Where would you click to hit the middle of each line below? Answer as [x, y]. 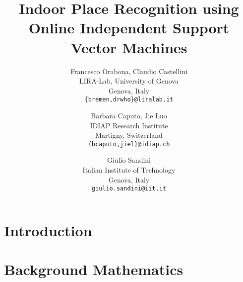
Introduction [48, 230]
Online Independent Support [129, 28]
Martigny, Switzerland [129, 135]
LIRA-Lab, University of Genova [129, 81]
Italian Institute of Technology [129, 169]
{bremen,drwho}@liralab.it [129, 100]
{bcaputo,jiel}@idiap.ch [129, 144]
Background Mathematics [94, 269]
